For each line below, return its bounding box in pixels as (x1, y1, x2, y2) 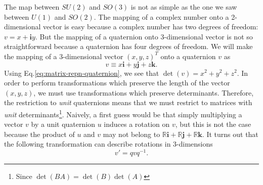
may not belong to (103, 128, 160, 139)
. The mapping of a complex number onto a (94, 11, 229, 22)
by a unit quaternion (31, 119, 95, 129)
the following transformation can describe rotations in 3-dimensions (4, 138, 213, 149)
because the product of (4, 128, 75, 139)
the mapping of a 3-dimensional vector (4, 51, 123, 61)
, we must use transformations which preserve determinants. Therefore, (33, 87, 254, 98)
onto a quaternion (160, 51, 216, 61)
